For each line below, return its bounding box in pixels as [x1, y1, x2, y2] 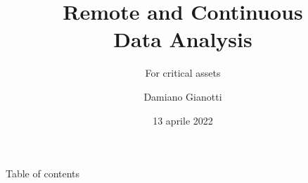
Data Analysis [113, 25, 252, 53]
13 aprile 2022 [153, 113, 213, 127]
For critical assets [145, 65, 221, 80]
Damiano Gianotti [143, 89, 222, 103]
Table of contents [6, 166, 80, 181]
